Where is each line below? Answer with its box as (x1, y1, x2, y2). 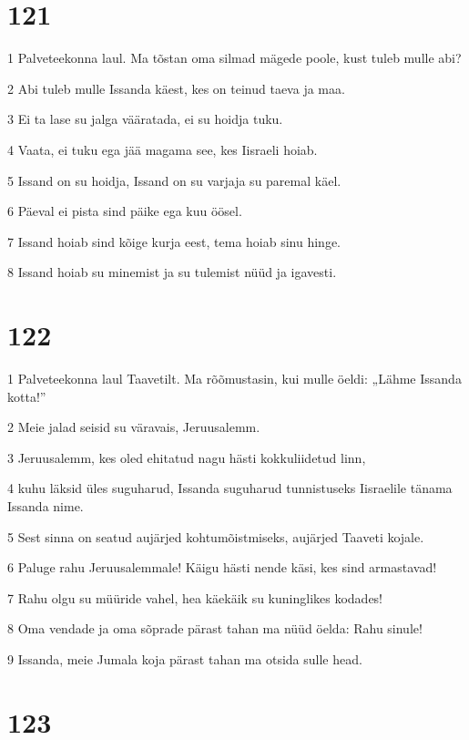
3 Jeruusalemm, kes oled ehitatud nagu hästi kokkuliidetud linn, (7, 447, 366, 467)
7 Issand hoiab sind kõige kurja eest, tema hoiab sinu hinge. (7, 231, 341, 251)
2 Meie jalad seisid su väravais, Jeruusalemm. (7, 417, 260, 437)
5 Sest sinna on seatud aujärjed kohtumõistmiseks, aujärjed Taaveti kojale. (7, 527, 424, 546)
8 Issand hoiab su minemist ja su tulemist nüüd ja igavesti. (7, 262, 337, 282)
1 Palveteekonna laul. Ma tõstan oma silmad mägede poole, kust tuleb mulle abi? (7, 48, 462, 67)
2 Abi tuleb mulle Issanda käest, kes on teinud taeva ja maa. (7, 78, 345, 98)
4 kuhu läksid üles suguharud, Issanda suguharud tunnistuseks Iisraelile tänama (7, 478, 453, 498)
